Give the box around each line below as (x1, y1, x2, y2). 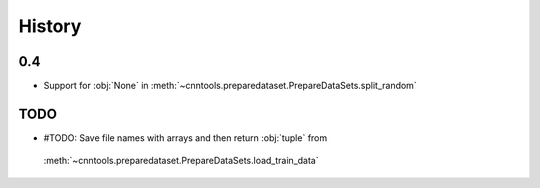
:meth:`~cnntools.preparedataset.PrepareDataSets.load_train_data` (43, 155, 319, 167)
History (18, 15, 82, 37)
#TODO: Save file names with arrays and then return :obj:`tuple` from (43, 131, 328, 144)
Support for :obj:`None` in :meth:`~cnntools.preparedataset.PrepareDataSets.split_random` (43, 80, 417, 92)
